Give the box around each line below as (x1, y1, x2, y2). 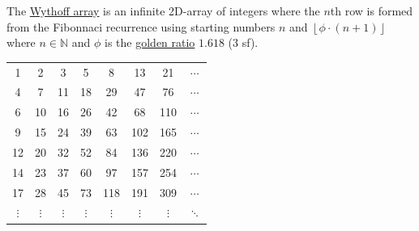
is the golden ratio (105, 34, 195, 51)
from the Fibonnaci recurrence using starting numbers (6, 18, 276, 35)
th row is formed (330, 2, 413, 19)
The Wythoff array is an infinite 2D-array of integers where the (6, 2, 320, 19)
